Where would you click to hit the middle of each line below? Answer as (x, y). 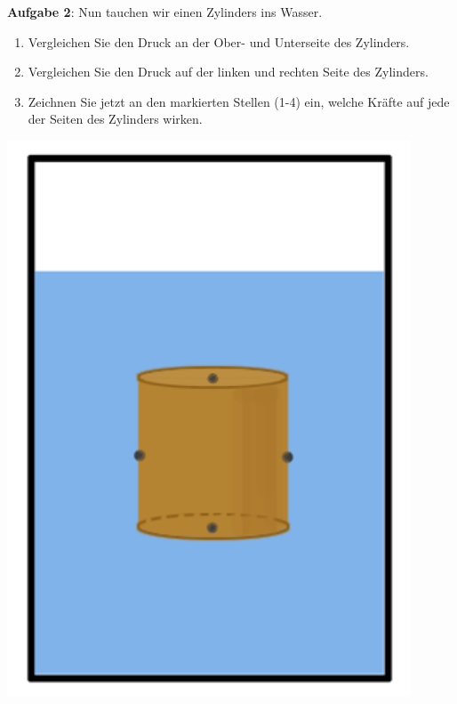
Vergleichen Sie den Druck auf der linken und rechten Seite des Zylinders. (228, 72)
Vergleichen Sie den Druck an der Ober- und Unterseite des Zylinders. (219, 41)
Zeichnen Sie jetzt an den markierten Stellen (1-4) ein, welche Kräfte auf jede (239, 101)
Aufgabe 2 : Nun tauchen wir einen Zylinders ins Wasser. (165, 12)
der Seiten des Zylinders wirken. (115, 119)
